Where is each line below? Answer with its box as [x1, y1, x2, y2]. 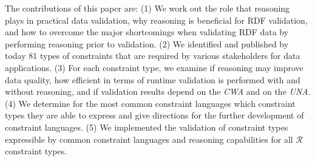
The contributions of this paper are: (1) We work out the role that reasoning [5, 2, 290, 14]
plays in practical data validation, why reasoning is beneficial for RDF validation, [5, 13, 308, 26]
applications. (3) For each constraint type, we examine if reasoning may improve [5, 61, 303, 74]
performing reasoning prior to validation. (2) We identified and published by [5, 37, 289, 50]
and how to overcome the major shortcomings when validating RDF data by [5, 26, 289, 38]
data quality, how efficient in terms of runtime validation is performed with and [5, 73, 300, 86]
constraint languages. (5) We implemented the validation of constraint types [5, 120, 288, 133]
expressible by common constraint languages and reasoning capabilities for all [5, 132, 293, 145]
